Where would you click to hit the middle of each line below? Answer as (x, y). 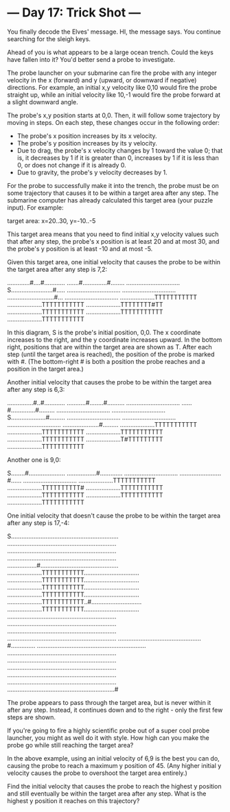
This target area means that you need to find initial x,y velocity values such (113, 234)
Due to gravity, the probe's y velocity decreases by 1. (92, 172)
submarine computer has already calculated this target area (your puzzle (110, 200)
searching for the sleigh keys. (49, 38)
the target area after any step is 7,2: (57, 269)
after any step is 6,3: (36, 389)
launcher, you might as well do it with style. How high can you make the (108, 738)
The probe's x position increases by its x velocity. (87, 136)
